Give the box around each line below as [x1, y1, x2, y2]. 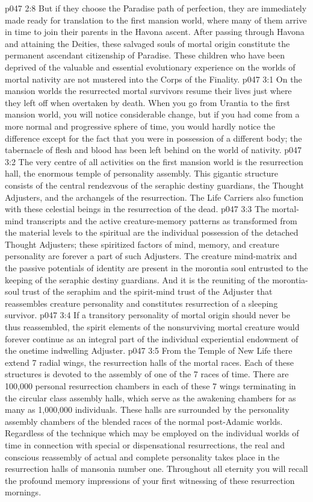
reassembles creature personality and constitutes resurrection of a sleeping [5, 296, 278, 309]
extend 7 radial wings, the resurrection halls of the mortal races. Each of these [5, 356, 294, 368]
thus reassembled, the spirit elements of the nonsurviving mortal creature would [5, 321, 300, 333]
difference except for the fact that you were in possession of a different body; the [5, 131, 302, 144]
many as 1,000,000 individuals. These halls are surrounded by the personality [5, 403, 290, 416]
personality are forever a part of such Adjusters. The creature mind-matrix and [5, 249, 297, 262]
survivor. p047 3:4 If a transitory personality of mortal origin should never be [5, 309, 290, 321]
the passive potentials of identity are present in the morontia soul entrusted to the [5, 262, 308, 274]
